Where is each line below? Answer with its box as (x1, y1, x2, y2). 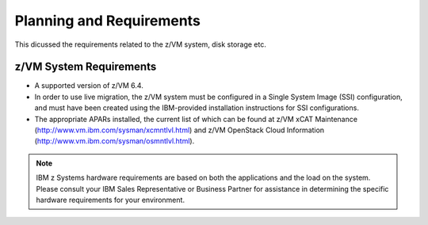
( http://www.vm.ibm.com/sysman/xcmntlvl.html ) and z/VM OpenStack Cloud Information (34, 125, 325, 135)
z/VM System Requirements (14, 60, 157, 74)
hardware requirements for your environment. (36, 195, 185, 204)
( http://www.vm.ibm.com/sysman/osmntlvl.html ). (34, 136, 195, 146)
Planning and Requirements (14, 12, 201, 29)
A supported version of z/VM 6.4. (34, 81, 144, 90)
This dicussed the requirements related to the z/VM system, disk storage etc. (14, 40, 267, 49)
